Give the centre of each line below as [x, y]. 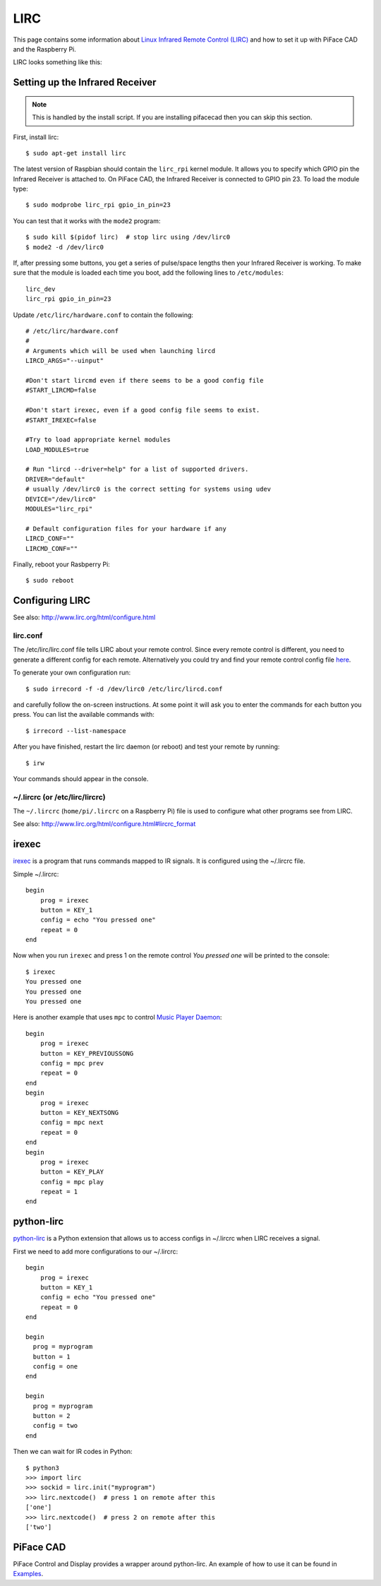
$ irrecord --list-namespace [76, 731]
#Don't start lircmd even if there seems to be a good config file [145, 380]
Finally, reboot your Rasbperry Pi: [62, 564]
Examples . [28, 1574]
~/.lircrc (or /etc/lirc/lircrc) [59, 797]
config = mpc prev [72, 1063]
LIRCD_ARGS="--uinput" [65, 361]
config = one [55, 1367]
